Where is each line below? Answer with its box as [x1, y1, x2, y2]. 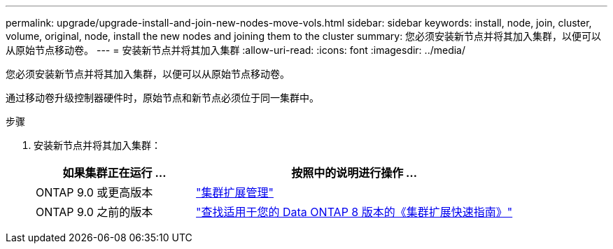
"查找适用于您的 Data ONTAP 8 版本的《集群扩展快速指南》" [196, 205, 513, 219]
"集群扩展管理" [196, 185, 274, 199]
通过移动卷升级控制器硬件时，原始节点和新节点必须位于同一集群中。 [6, 92, 319, 104]
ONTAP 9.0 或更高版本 [36, 185, 153, 199]
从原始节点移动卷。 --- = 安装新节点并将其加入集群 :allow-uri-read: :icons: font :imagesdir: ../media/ [6, 44, 466, 56]
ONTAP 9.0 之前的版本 [36, 205, 153, 219]
